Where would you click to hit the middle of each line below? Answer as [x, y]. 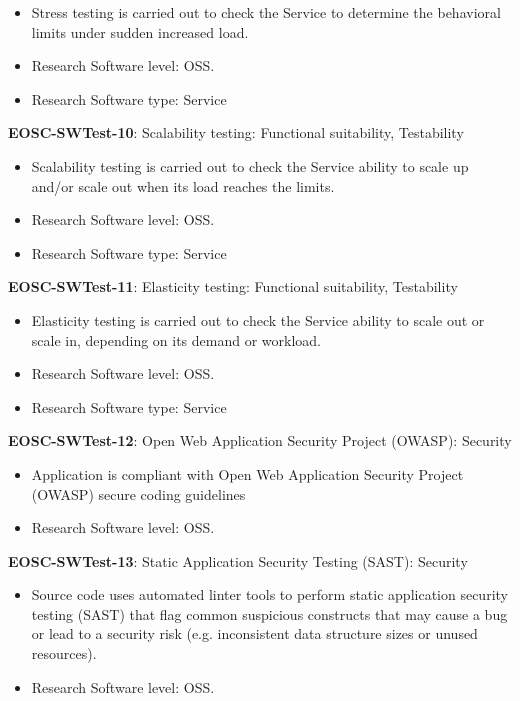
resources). [64, 653]
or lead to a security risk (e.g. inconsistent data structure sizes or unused [254, 633]
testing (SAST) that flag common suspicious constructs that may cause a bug [269, 613]
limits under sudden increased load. [140, 31]
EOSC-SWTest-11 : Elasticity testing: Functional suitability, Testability [233, 286]
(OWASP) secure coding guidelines [138, 493]
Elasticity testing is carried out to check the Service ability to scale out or [258, 319]
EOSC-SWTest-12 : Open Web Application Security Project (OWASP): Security [260, 440]
